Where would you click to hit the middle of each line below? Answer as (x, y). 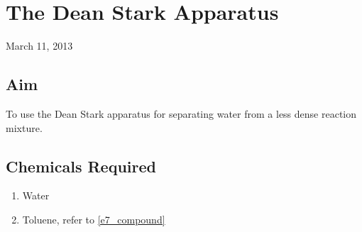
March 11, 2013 (39, 46)
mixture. (24, 127)
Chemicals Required (81, 166)
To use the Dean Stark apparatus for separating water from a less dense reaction (181, 113)
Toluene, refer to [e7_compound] (94, 219)
